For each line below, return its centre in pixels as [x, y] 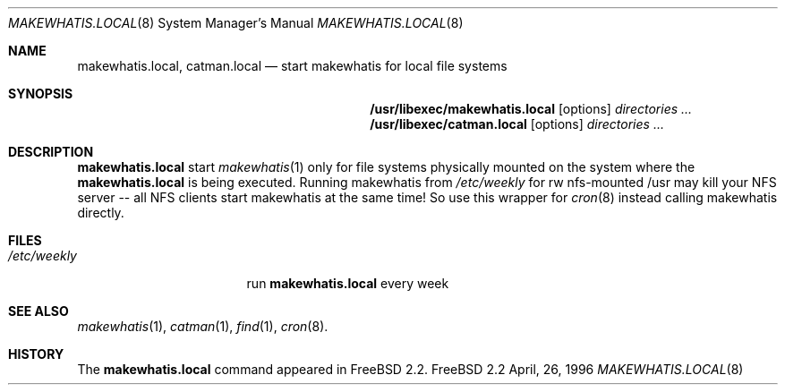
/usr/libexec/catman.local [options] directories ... [517, 124]
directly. [101, 213]
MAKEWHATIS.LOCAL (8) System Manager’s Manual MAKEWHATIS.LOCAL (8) [236, 23]
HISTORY [36, 354]
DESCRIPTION [51, 152]
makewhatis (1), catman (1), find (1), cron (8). [203, 326]
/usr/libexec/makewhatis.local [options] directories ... [531, 109]
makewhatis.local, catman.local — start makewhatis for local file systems [292, 66]
